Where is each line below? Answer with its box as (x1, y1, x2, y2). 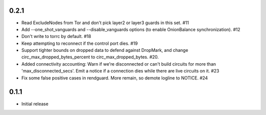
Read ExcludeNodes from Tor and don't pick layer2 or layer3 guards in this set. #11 (21, 20, 189, 26)
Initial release (21, 101, 49, 107)
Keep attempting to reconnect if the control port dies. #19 (21, 40, 138, 46)
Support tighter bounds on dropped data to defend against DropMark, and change (21, 47, 188, 53)
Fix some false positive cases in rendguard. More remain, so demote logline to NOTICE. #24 (21, 75, 208, 81)
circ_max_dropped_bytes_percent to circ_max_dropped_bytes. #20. (21, 54, 159, 60)
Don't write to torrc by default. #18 (21, 34, 91, 39)
